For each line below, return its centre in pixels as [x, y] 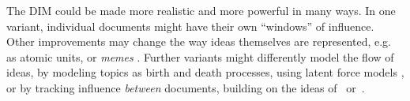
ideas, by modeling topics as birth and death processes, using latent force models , [205, 72]
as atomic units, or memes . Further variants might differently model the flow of [200, 56]
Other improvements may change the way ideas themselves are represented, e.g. [199, 41]
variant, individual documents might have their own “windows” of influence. [190, 26]
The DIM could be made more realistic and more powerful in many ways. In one [201, 10]
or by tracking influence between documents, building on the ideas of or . [186, 87]
